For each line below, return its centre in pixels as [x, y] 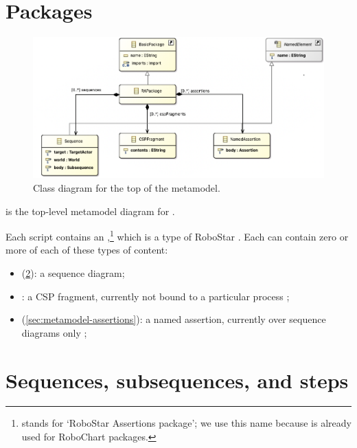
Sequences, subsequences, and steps [177, 380]
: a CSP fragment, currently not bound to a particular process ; [156, 296]
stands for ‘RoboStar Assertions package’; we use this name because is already [186, 423]
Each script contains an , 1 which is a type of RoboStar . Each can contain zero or [177, 235]
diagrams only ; [54, 332]
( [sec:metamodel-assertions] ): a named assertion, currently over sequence [174, 319]
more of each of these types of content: [87, 250]
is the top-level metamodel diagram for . [90, 211]
